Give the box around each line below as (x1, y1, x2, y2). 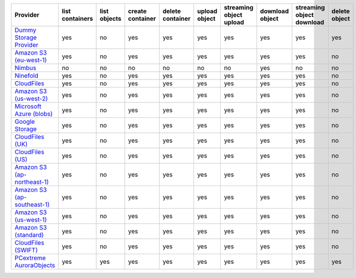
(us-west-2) (14, 95, 48, 103)
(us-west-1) (14, 216, 47, 223)
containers (61, 15, 93, 23)
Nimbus (14, 64, 37, 72)
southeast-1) (14, 200, 50, 209)
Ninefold (14, 72, 39, 79)
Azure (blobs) (14, 110, 53, 118)
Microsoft (14, 103, 42, 110)
